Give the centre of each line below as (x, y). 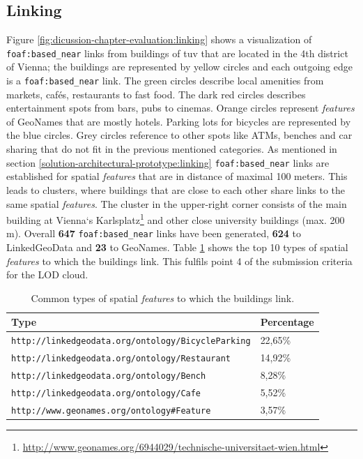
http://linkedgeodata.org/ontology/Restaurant (121, 359)
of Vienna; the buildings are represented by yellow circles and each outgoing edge (179, 67)
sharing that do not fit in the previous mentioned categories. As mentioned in (172, 149)
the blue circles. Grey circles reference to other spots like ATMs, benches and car (179, 135)
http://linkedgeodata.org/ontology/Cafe (106, 393)
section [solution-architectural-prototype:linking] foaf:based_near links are (168, 162)
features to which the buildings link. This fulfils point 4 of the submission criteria (179, 261)
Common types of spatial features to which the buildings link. (163, 298)
